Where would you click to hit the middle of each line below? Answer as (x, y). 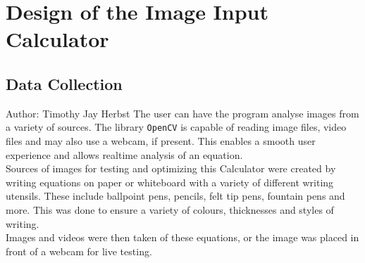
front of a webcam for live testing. (79, 251)
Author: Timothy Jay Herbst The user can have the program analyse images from (182, 113)
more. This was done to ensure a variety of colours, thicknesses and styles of (170, 209)
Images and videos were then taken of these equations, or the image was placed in (182, 237)
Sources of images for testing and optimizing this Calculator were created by (171, 168)
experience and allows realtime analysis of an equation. (124, 154)
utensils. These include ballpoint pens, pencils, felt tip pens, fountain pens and (175, 196)
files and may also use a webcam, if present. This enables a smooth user (161, 141)
